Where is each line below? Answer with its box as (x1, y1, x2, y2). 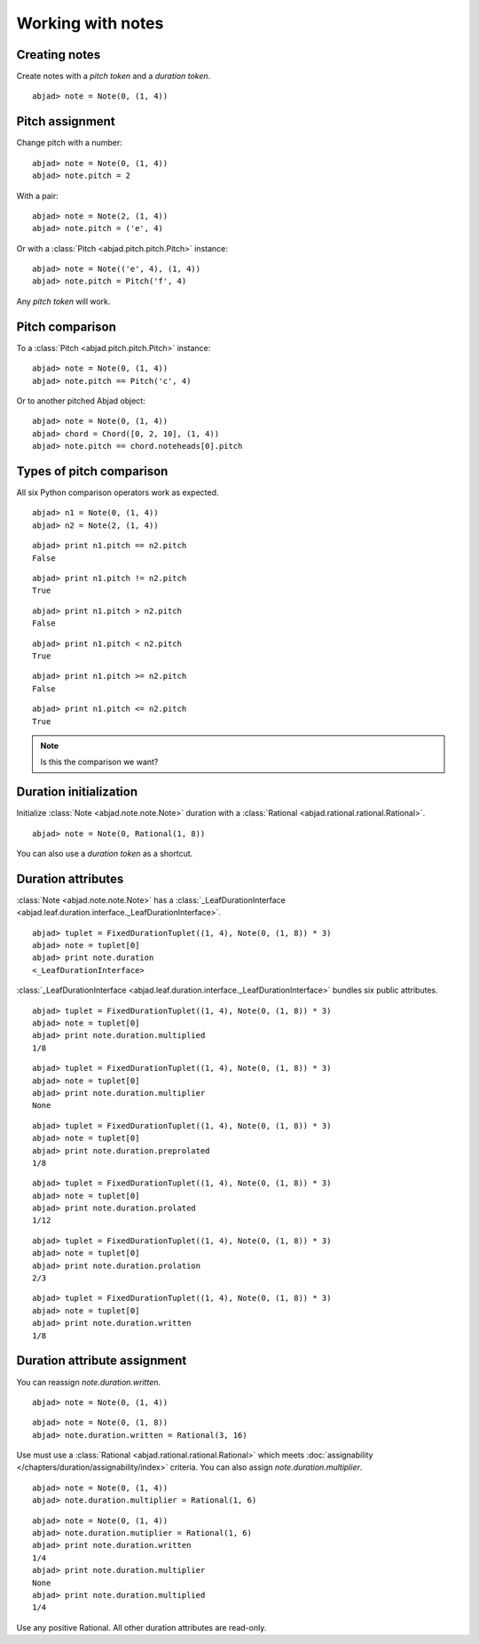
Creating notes (16, 47, 101, 62)
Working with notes (16, 13, 164, 33)
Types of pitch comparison (16, 463, 169, 479)
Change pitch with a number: (16, 138, 123, 148)
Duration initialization (16, 785, 137, 800)
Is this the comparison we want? (40, 756, 159, 768)
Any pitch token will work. (16, 296, 111, 307)
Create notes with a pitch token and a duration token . (16, 71, 211, 82)
